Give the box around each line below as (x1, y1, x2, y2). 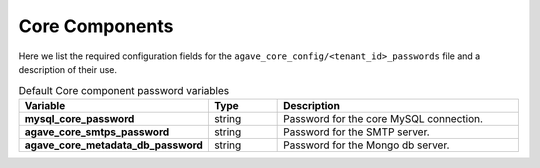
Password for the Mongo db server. (283, 138, 450, 152)
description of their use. (18, 63, 118, 75)
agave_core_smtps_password (24, 125, 170, 139)
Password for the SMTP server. (283, 125, 430, 139)
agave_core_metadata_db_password (24, 138, 204, 152)
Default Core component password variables (18, 83, 230, 97)
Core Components (18, 15, 174, 37)
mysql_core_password (24, 111, 135, 125)
